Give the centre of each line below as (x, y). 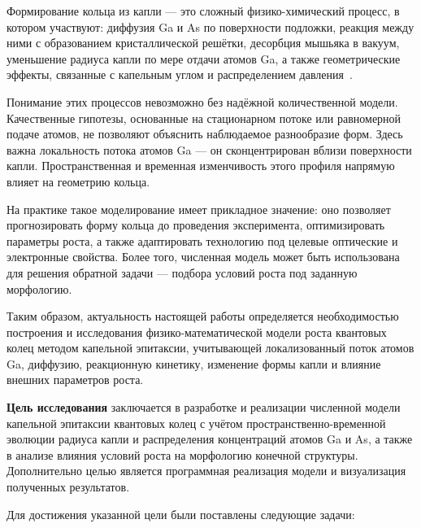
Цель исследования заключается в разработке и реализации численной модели (204, 407)
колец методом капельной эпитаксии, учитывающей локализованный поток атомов (210, 348)
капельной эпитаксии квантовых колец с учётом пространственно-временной (196, 423)
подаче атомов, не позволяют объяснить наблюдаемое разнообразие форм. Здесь (205, 134)
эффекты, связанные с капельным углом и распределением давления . (180, 74)
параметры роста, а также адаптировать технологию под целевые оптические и (202, 240)
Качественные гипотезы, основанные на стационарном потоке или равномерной (204, 118)
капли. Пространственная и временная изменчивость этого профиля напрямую (201, 166)
